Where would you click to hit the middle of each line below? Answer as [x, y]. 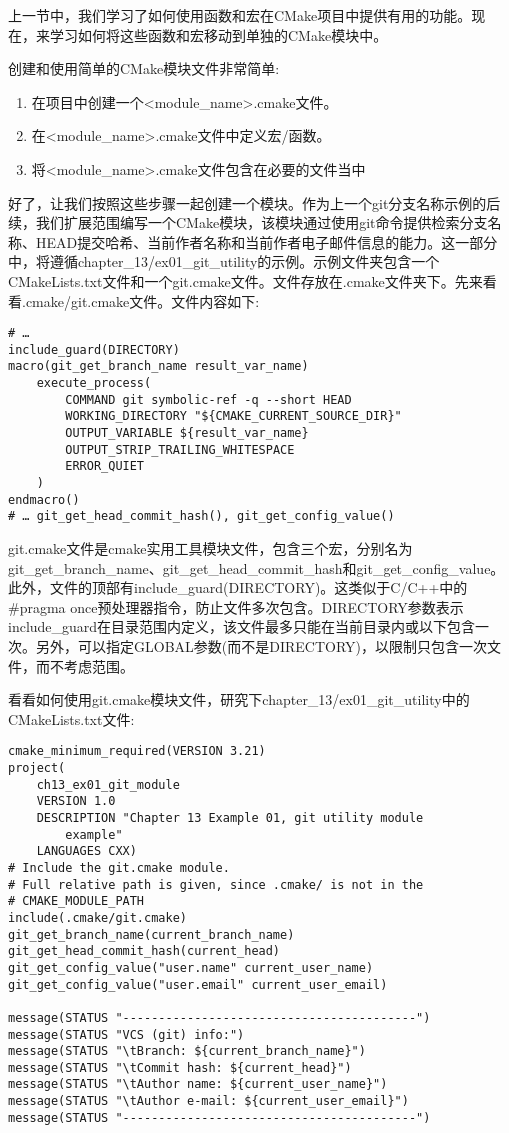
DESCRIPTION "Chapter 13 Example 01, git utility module [230, 817]
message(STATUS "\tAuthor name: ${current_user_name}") [198, 1084]
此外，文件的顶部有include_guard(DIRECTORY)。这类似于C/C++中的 [238, 587]
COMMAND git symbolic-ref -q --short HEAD [208, 399]
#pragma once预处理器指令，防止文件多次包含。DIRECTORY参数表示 [236, 606]
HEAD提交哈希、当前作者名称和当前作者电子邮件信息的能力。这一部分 [266, 241]
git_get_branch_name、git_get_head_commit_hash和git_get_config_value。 [256, 567]
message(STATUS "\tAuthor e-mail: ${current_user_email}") [208, 1101]
